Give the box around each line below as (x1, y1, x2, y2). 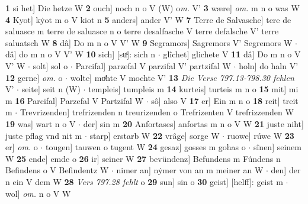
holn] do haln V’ (239, 59, 299, 72)
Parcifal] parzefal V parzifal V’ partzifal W (75, 59, 231, 72)
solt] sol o (33, 59, 68, 72)
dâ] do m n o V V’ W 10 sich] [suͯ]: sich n (5, 48, 156, 60)
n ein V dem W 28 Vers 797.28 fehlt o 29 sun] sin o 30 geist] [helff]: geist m (5, 175, 283, 187)
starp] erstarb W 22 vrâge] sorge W (89, 129, 220, 141)
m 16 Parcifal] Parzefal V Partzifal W (5, 94, 144, 106)
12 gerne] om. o (5, 71, 63, 83)
